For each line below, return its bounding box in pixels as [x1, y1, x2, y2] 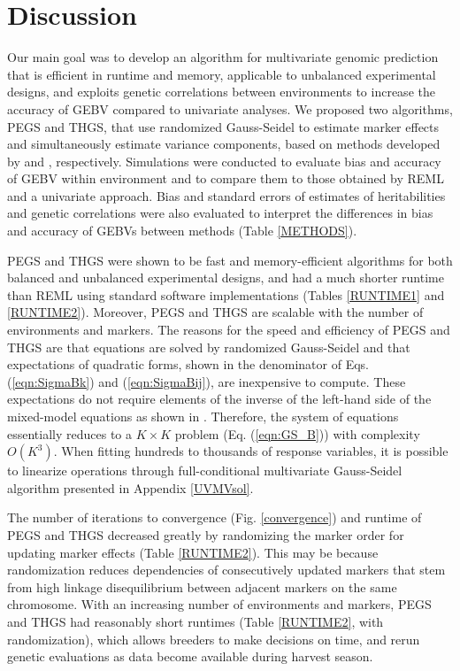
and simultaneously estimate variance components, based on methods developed [7, 135, 441, 153]
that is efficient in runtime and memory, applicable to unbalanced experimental [7, 65, 436, 83]
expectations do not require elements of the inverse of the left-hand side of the [7, 389, 432, 408]
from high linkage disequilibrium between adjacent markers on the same [7, 577, 397, 596]
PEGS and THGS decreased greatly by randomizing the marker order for [7, 525, 404, 544]
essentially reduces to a [7, 424, 133, 443]
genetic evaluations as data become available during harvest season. [7, 647, 373, 666]
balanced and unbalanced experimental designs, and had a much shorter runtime [7, 268, 444, 287]
